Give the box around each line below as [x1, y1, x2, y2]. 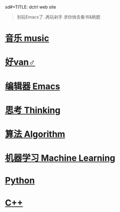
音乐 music [5, 33, 49, 44]
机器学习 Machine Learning [5, 152, 116, 164]
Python [5, 175, 35, 186]
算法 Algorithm [5, 128, 65, 139]
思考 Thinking [5, 105, 60, 116]
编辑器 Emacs [5, 81, 60, 91]
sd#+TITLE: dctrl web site [5, 4, 57, 10]
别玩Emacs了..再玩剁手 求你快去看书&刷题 [16, 14, 101, 20]
